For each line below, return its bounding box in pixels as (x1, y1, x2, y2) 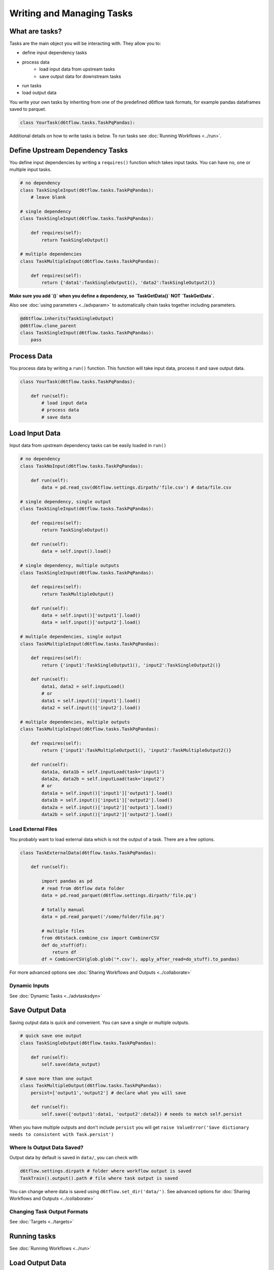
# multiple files (41, 928, 85, 934)
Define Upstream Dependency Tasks (9, 146, 128, 154)
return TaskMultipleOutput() (41, 591, 114, 597)
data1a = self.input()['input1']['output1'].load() (41, 790, 173, 796)
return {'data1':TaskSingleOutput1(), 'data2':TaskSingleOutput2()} (41, 279, 216, 285)
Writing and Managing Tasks (9, 8, 133, 19)
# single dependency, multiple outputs (20, 563, 119, 568)
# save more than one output (20, 1075, 93, 1082)
